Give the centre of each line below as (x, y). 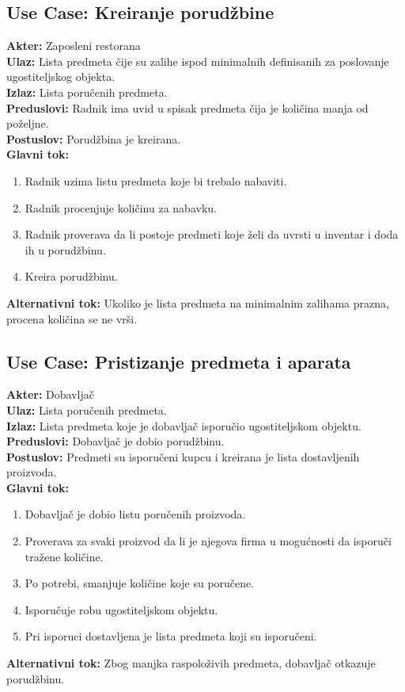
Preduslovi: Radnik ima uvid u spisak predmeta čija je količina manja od (187, 107)
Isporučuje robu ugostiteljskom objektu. (121, 609)
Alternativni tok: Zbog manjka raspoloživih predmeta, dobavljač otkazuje (191, 663)
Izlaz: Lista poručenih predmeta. (87, 92)
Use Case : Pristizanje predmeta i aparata (179, 361)
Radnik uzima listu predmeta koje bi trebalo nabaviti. (156, 180)
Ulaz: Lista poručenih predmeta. (87, 409)
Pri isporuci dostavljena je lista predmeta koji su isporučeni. (171, 636)
